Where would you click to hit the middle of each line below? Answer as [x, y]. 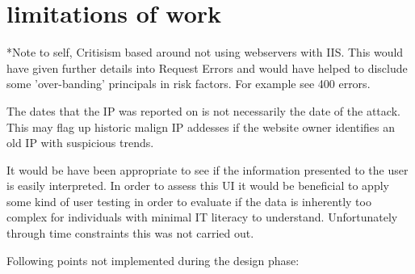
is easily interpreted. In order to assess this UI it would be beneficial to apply [198, 185]
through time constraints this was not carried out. [130, 233]
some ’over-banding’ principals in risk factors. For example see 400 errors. [189, 84]
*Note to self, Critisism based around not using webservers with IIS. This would [205, 52]
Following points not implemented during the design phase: [153, 260]
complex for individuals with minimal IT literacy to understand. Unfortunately [202, 217]
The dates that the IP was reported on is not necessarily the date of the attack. [203, 110]
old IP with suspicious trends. [80, 143]
